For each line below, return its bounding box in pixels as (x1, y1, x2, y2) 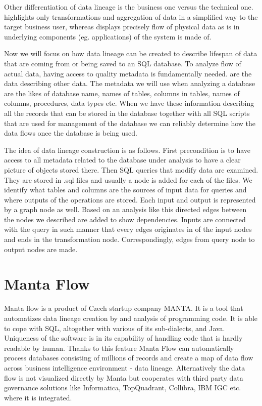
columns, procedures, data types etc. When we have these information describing (4, 98, 254, 108)
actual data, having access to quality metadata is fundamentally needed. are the (4, 68, 252, 78)
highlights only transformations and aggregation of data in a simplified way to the (4, 11, 258, 22)
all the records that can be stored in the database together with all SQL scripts (4, 107, 250, 118)
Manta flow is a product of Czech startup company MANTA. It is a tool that (4, 303, 243, 313)
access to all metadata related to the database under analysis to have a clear (4, 154, 241, 165)
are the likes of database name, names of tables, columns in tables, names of (4, 88, 240, 98)
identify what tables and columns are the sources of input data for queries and (4, 184, 247, 195)
